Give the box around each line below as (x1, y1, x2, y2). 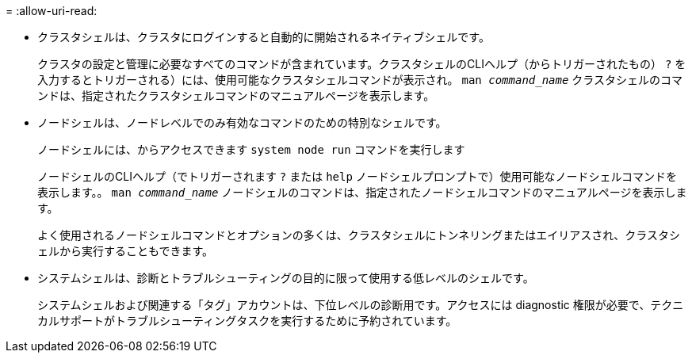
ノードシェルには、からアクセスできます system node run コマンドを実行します (37, 143, 465, 156)
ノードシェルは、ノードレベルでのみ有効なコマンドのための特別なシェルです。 (37, 116, 447, 129)
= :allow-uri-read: (6, 4, 97, 17)
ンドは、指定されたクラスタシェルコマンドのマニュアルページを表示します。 (37, 89, 435, 102)
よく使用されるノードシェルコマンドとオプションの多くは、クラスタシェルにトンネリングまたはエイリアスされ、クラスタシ (37, 228, 681, 242)
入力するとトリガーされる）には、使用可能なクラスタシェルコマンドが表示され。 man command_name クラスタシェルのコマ (37, 73, 683, 86)
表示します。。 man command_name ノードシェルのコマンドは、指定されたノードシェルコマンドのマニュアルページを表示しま (37, 185, 687, 199)
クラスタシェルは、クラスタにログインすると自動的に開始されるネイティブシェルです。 (37, 30, 490, 44)
